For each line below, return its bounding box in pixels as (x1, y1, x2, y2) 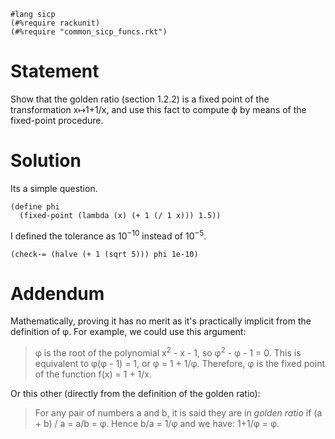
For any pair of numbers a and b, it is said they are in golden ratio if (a (34, 407, 323, 419)
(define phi (10, 201, 60, 212)
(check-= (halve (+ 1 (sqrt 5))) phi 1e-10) (10, 249, 199, 259)
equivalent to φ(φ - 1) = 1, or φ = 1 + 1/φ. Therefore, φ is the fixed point (34, 358, 325, 370)
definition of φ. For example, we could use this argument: (10, 326, 247, 338)
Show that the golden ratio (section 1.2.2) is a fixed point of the (10, 93, 270, 105)
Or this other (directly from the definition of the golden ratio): (10, 388, 261, 400)
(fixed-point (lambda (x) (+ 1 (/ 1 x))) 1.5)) (19, 210, 222, 220)
